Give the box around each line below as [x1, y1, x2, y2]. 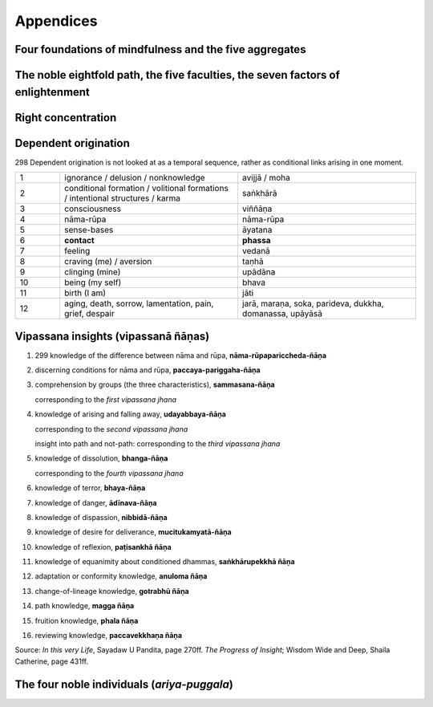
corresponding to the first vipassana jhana [34, 394, 176, 404]
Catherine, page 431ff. [14, 656, 89, 666]
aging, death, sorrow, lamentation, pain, [64, 298, 214, 309]
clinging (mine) [64, 266, 121, 278]
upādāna [241, 266, 276, 278]
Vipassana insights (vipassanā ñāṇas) [14, 329, 210, 343]
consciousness [64, 203, 122, 214]
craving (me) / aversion [64, 256, 152, 267]
